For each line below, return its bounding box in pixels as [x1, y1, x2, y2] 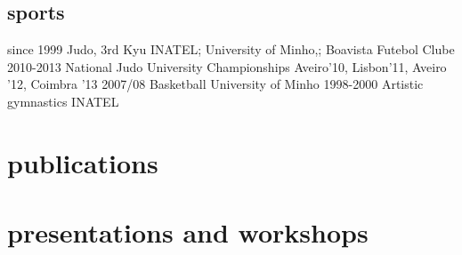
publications [7, 144, 158, 180]
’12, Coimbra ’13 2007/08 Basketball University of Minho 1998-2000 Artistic [7, 75, 424, 93]
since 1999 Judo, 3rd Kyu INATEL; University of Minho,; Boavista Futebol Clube [7, 40, 455, 59]
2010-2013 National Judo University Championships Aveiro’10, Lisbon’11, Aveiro [7, 57, 447, 76]
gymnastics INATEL [7, 92, 119, 110]
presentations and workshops [7, 214, 369, 251]
